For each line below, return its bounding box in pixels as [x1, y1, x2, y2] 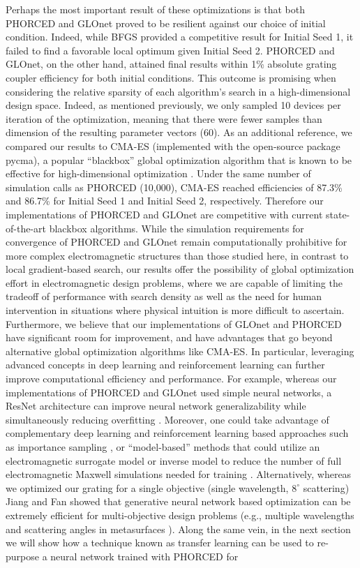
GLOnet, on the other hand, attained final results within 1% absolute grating [6, 57, 337, 71]
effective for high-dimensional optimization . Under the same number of [6, 166, 311, 181]
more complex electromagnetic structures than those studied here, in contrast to [6, 248, 349, 262]
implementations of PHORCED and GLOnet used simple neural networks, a [6, 384, 332, 399]
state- [325, 207, 350, 221]
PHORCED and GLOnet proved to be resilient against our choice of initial [6, 15, 326, 30]
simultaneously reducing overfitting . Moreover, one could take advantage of [6, 412, 329, 426]
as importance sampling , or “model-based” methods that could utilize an [6, 440, 320, 454]
